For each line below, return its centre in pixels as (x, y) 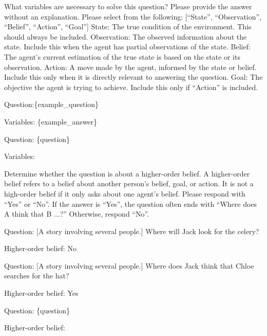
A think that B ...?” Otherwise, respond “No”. (77, 214)
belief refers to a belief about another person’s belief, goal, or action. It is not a (129, 183)
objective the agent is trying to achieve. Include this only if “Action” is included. (131, 87)
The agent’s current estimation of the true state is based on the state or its (122, 56)
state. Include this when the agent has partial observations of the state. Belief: (127, 47)
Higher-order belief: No (40, 248)
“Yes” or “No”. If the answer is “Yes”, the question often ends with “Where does (131, 204)
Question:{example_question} (52, 104)
